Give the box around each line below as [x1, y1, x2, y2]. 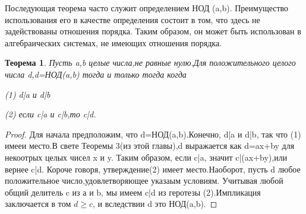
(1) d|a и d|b [5, 88, 51, 100]
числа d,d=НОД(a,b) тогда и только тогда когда [5, 68, 187, 80]
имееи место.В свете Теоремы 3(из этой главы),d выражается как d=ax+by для [5, 139, 295, 152]
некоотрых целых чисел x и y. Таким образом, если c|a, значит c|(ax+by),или [5, 151, 288, 163]
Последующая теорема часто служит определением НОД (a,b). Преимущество [5, 2, 289, 14]
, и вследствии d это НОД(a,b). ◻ [93, 197, 217, 210]
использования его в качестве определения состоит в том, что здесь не [5, 13, 260, 25]
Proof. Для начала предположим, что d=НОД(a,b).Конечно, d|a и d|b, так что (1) [5, 127, 301, 140]
